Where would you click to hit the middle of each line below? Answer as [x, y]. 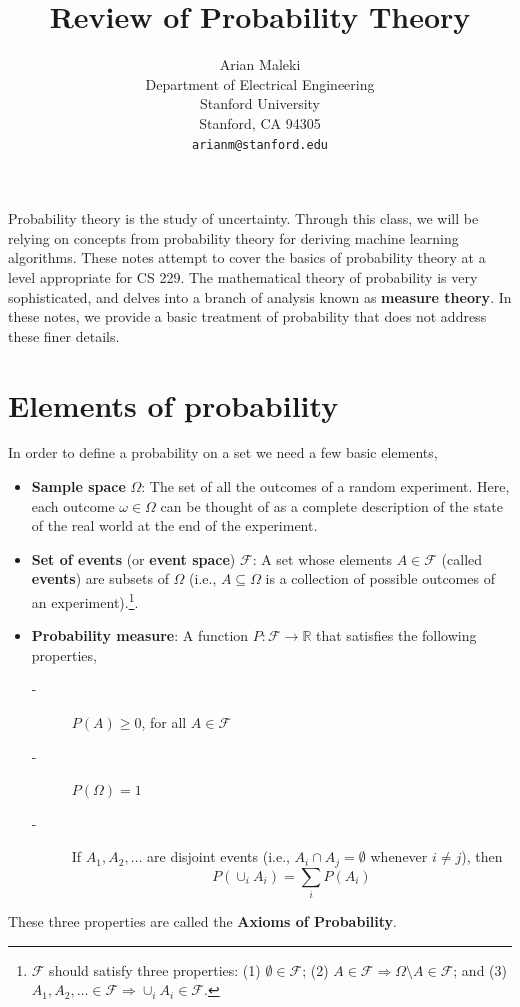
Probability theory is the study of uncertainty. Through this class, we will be [243, 218]
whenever [399, 856]
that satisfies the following [396, 635]
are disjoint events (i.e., [218, 856]
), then [482, 856]
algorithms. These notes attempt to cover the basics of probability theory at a [247, 257]
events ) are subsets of [100, 578]
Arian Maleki [260, 64]
